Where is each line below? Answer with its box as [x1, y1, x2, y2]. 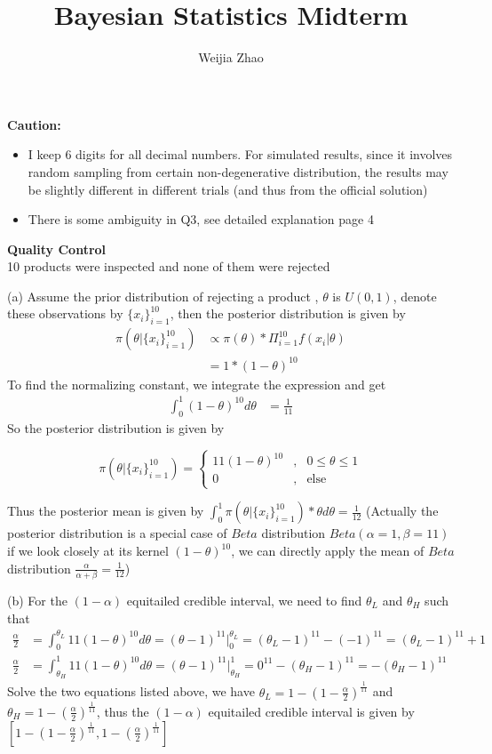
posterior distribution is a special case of [7, 524, 227, 542]
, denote [393, 286, 437, 305]
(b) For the [7, 590, 67, 609]
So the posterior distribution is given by [7, 418, 225, 437]
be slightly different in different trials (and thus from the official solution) [28, 180, 428, 198]
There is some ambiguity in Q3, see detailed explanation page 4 [28, 210, 374, 229]
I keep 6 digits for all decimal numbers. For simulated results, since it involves [28, 145, 453, 164]
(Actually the [366, 501, 439, 520]
